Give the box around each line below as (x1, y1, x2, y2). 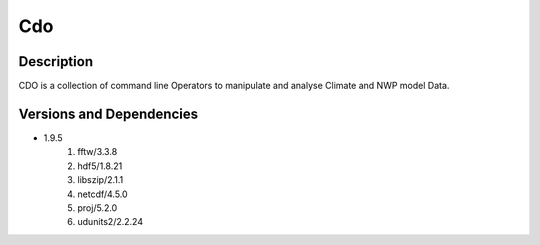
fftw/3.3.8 (77, 146, 118, 158)
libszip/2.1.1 (77, 174, 124, 186)
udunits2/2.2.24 (77, 216, 144, 228)
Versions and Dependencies (18, 105, 199, 122)
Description (18, 53, 94, 70)
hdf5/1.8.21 (77, 160, 123, 172)
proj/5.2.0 (77, 201, 118, 214)
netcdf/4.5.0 (77, 188, 129, 200)
